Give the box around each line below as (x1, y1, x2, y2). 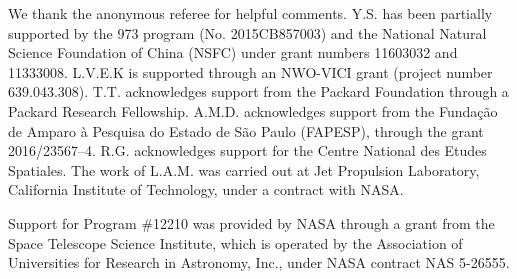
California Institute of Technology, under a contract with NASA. (8, 179, 404, 200)
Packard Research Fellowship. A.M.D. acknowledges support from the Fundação (8, 100, 498, 121)
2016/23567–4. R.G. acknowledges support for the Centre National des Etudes (8, 140, 487, 161)
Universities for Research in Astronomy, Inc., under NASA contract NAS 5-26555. (8, 252, 510, 273)
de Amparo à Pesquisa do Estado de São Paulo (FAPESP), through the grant (8, 120, 484, 141)
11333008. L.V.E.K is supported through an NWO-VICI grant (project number (8, 61, 493, 82)
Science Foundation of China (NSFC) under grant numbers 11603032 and (8, 42, 458, 63)
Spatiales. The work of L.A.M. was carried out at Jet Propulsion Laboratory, (8, 159, 480, 180)
